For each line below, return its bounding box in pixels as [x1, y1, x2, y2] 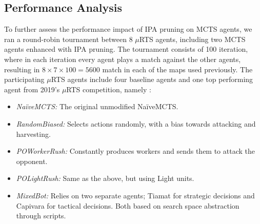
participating [4, 74, 45, 85]
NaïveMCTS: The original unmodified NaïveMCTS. [16, 101, 178, 112]
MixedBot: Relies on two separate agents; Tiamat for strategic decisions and [16, 190, 255, 200]
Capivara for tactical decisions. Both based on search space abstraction [16, 200, 239, 211]
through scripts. [16, 210, 66, 221]
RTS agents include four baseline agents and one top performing [51, 74, 253, 85]
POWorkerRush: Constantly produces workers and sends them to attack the [16, 146, 255, 156]
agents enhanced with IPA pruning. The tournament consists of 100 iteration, [4, 44, 248, 54]
